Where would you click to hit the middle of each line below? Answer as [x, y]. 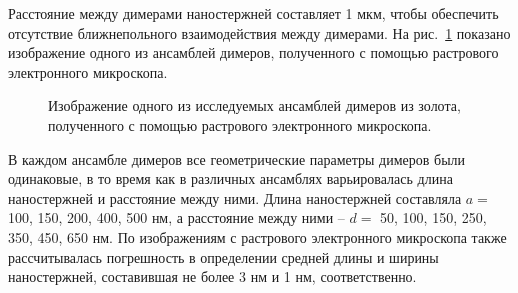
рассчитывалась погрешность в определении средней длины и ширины [223, 256]
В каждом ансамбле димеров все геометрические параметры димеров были [237, 158]
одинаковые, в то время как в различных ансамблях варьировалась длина [230, 178]
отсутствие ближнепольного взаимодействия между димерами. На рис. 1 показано [259, 32]
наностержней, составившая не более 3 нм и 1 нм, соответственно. [212, 276]
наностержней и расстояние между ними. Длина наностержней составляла [235, 197]
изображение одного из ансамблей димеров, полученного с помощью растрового [253, 52]
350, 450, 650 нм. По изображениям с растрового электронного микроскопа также [257, 236]
